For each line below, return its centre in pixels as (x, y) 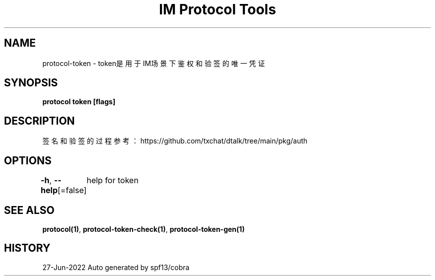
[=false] (72, 190)
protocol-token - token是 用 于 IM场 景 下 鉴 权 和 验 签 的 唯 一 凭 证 (154, 63)
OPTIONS (28, 160)
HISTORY (27, 248)
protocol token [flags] (79, 102)
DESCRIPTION (39, 121)
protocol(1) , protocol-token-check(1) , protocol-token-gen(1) (144, 229)
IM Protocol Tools (217, 9)
